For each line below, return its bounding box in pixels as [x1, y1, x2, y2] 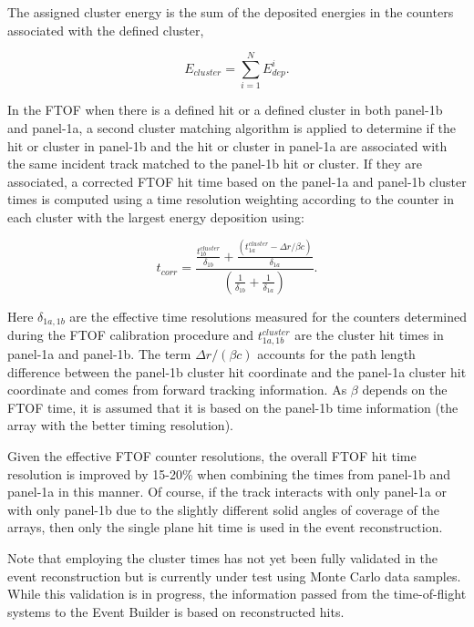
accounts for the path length [257, 344, 416, 364]
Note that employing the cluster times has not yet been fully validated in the [7, 549, 438, 568]
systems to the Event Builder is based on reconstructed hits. [7, 601, 345, 621]
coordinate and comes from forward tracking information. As [7, 380, 347, 399]
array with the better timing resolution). [7, 416, 233, 435]
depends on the [362, 380, 448, 399]
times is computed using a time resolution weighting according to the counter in [7, 190, 455, 209]
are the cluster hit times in [294, 325, 444, 344]
